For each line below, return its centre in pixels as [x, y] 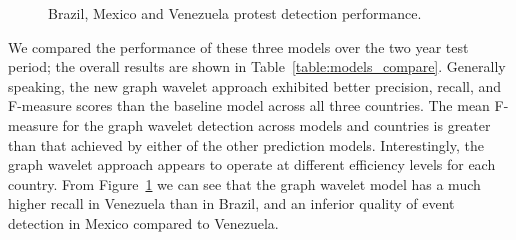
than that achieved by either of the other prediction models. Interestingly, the [246, 144]
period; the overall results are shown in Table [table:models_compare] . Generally [257, 66]
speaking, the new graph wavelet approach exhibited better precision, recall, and [255, 85]
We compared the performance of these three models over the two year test [238, 46]
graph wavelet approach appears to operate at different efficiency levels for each [252, 164]
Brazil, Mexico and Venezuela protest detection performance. [235, 13]
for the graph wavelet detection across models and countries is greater [276, 124]
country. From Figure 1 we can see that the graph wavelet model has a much [244, 183]
